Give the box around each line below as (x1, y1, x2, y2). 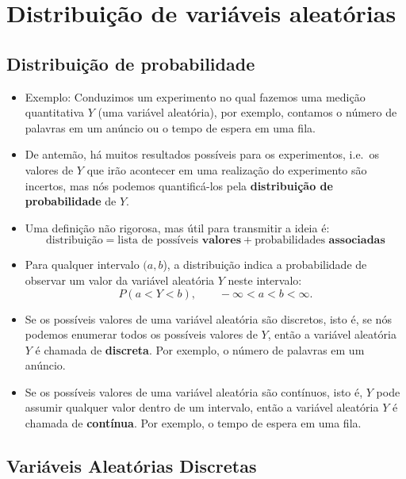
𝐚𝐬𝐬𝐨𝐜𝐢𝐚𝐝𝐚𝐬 (328, 235, 385, 247)
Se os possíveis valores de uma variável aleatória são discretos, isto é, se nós (25, 310, 392, 327)
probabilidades (255, 235, 325, 247)
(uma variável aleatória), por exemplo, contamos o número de (98, 104, 397, 121)
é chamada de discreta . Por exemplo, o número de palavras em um (35, 341, 365, 358)
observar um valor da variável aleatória (25, 271, 215, 288)
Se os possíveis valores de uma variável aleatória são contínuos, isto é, (25, 383, 363, 400)
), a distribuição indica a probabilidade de (163, 256, 367, 273)
